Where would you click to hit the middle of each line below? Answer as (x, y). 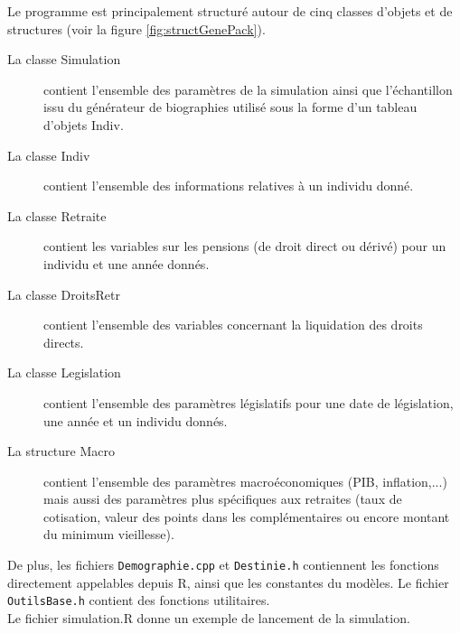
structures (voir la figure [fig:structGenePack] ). (136, 28)
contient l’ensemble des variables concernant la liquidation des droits (233, 325)
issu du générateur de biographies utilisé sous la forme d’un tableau (230, 107)
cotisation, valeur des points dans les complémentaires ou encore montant (247, 516)
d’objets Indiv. (84, 124)
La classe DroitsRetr (64, 294)
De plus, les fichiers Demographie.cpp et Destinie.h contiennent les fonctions (223, 565)
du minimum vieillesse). (109, 534)
